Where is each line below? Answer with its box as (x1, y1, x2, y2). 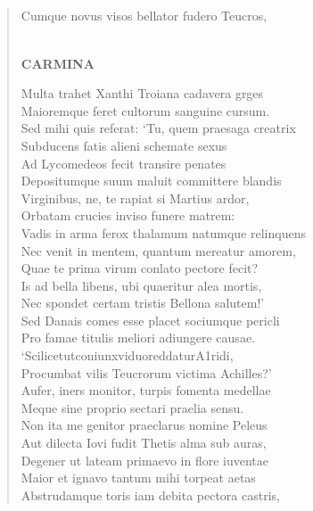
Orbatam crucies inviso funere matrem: (21, 206, 235, 225)
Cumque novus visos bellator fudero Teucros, (21, 6, 268, 25)
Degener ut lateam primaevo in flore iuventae (21, 450, 268, 469)
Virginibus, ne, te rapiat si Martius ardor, (21, 188, 250, 207)
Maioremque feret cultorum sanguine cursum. (21, 101, 270, 120)
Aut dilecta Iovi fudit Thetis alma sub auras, (21, 433, 267, 452)
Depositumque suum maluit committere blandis (21, 171, 282, 190)
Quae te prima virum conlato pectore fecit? (21, 259, 259, 277)
